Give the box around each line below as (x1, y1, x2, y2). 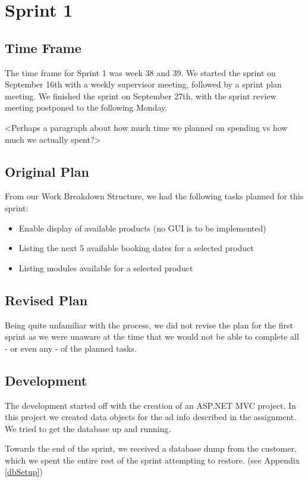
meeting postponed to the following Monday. (5, 101, 168, 114)
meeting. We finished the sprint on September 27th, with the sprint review (5, 89, 276, 102)
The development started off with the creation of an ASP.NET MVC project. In (5, 399, 296, 411)
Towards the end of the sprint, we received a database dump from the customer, (5, 442, 297, 455)
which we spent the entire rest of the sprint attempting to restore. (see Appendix (5, 453, 300, 466)
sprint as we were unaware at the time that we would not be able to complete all (5, 330, 299, 343)
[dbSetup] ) (5, 465, 43, 478)
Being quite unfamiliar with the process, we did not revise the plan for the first (5, 318, 293, 331)
